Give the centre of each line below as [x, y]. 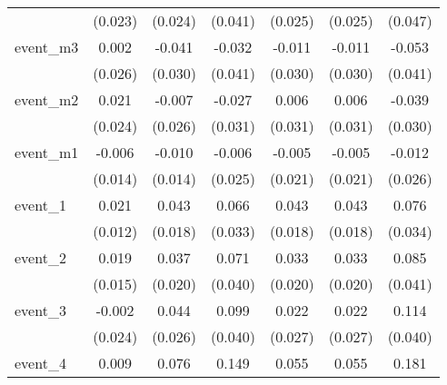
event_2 [40, 257]
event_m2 [47, 99]
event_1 [40, 205]
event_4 [40, 363]
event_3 [40, 310]
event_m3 [47, 47]
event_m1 [47, 152]
